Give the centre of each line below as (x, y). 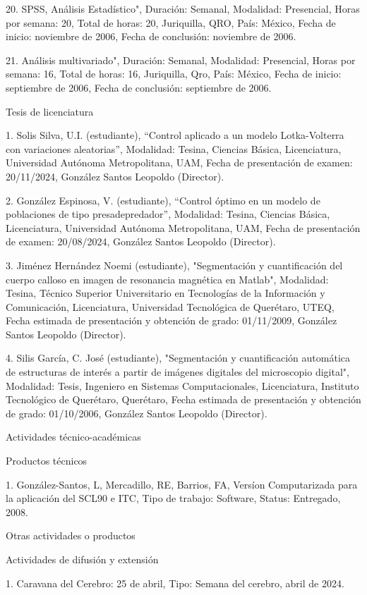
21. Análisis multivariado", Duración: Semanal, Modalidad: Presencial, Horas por (181, 60)
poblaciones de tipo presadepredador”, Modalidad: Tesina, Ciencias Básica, (168, 214)
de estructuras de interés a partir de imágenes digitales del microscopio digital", (178, 372)
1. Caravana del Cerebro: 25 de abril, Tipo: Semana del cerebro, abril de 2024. (175, 583)
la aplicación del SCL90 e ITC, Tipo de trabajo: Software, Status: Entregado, (173, 498)
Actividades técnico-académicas (73, 437)
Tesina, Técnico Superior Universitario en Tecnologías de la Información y (166, 293)
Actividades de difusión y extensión (82, 559)
